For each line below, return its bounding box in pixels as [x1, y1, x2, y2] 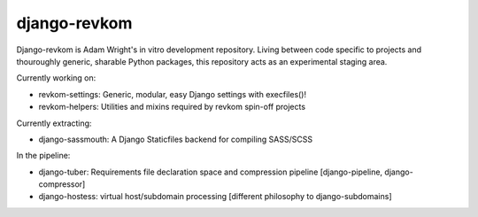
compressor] [38, 179, 86, 190]
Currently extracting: [16, 118, 92, 128]
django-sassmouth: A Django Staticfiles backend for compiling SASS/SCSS [38, 134, 313, 144]
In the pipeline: [16, 151, 71, 161]
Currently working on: [16, 73, 96, 83]
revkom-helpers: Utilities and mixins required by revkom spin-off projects [38, 102, 305, 112]
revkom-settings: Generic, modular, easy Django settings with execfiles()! [38, 89, 307, 99]
